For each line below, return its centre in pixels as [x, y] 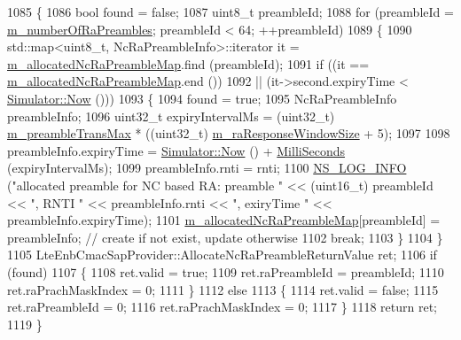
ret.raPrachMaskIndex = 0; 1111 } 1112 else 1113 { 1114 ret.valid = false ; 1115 [223, 289]
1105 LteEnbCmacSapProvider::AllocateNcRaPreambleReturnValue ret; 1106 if [222, 255]
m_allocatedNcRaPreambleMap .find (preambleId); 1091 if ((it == [188, 63]
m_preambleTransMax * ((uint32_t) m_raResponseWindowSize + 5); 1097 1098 [229, 133]
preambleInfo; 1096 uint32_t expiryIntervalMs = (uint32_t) [171, 116]
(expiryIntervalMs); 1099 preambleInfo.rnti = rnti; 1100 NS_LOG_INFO [207, 168]
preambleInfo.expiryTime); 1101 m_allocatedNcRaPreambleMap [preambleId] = [224, 220]
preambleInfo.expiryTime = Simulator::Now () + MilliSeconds [176, 150]
